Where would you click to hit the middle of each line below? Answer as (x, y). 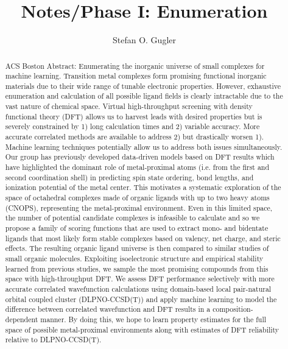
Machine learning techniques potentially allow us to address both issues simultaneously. (144, 146)
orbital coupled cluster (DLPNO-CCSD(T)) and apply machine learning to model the (141, 299)
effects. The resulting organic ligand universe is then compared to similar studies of (137, 248)
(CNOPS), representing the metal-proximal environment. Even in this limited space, (139, 207)
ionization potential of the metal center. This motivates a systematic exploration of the (143, 187)
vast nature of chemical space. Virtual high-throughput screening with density (129, 106)
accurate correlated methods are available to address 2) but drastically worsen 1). (135, 137)
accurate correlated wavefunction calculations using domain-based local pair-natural (138, 288)
